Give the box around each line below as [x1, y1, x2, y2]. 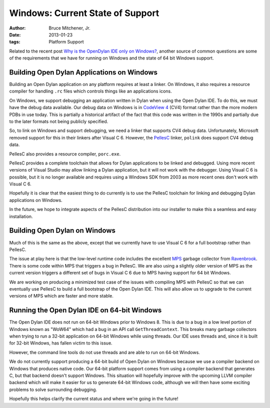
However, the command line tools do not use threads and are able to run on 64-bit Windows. [9, 349, 200, 355]
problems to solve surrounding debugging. [9, 386, 97, 392]
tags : [9, 39, 20, 45]
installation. [9, 213, 33, 219]
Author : [9, 25, 26, 31]
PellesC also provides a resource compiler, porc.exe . [9, 150, 121, 157]
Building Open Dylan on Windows [9, 226, 116, 235]
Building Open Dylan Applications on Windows [9, 68, 157, 76]
